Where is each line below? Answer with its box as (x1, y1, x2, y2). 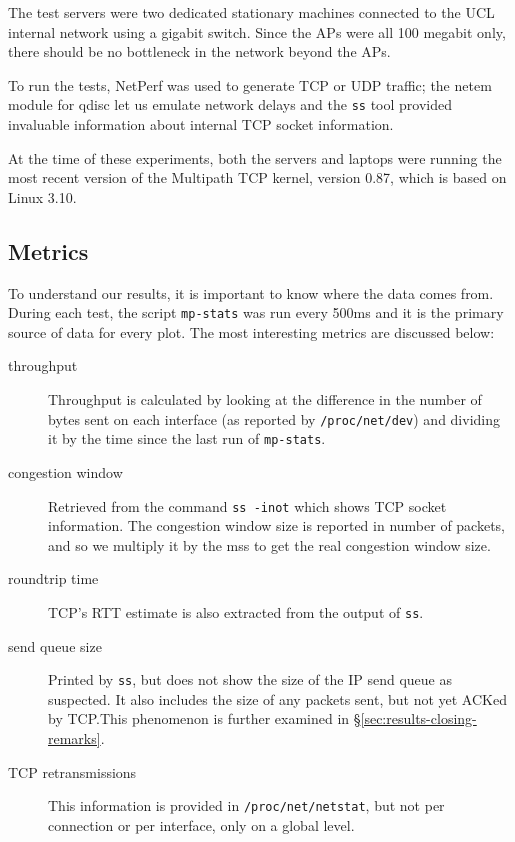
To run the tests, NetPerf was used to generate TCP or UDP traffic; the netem (8, 74, 492, 95)
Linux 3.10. (8, 186, 77, 207)
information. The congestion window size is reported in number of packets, (48, 515, 506, 536)
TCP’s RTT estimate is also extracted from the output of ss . (48, 601, 424, 622)
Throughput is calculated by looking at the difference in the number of (48, 389, 482, 410)
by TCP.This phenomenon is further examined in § (48, 708, 361, 729)
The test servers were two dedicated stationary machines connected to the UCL (8, 2, 495, 22)
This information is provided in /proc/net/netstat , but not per (48, 795, 445, 816)
